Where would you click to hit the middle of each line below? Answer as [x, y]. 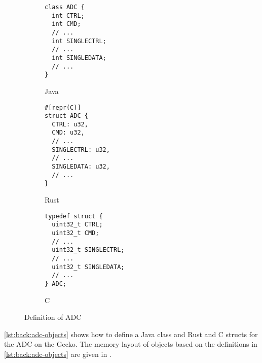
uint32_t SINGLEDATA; [88, 267]
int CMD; [66, 24]
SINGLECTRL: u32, [81, 150]
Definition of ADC [53, 317]
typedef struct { [74, 216]
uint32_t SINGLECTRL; [88, 250]
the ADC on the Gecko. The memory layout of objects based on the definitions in [131, 344]
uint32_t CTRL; [77, 225]
